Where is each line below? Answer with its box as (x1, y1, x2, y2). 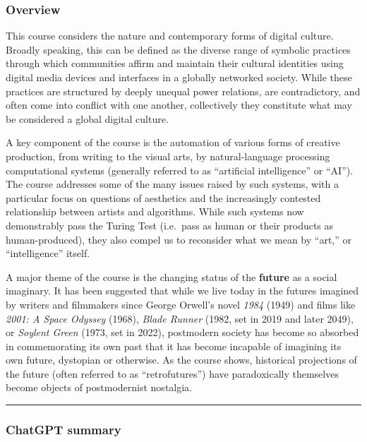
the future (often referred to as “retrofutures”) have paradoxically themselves (6, 366, 339, 381)
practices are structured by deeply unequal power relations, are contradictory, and (6, 83, 361, 98)
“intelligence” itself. (6, 246, 90, 261)
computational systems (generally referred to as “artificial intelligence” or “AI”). (6, 162, 354, 177)
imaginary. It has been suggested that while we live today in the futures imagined (6, 283, 359, 298)
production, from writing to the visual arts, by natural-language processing (6, 148, 330, 163)
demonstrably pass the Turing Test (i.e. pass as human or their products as (6, 217, 334, 232)
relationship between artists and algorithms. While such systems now (6, 204, 304, 219)
